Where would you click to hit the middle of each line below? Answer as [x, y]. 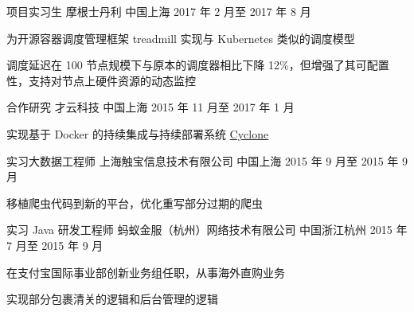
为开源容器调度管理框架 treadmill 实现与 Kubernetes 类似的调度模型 [181, 38]
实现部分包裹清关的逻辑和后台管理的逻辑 [112, 299]
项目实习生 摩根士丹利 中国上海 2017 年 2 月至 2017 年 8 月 [159, 11]
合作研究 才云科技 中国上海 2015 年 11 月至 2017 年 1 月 [150, 107]
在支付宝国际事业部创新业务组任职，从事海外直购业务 [146, 272]
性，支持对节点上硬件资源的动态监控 [101, 80]
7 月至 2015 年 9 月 [55, 245]
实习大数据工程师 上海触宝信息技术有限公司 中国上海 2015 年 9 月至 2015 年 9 [207, 160]
